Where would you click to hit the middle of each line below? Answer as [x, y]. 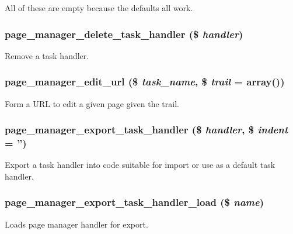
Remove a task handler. [47, 55]
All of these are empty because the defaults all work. [99, 8]
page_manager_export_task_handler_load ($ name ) [135, 202]
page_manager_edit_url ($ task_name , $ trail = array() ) [145, 82]
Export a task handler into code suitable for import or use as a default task [140, 165]
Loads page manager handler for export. [76, 224]
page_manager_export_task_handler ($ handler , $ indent [146, 130]
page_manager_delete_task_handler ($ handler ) [124, 34]
